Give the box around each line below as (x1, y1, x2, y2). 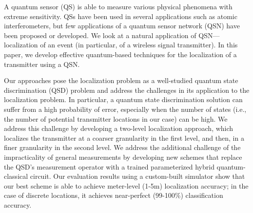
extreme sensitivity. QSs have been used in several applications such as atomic (4, 11, 237, 21)
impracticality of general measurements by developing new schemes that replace (4, 151, 242, 162)
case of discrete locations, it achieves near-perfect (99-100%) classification (4, 190, 223, 200)
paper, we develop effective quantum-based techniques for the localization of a (4, 49, 237, 59)
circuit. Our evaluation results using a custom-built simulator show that (30, 171, 245, 181)
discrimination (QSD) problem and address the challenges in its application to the (4, 85, 250, 95)
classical (4, 171, 28, 181)
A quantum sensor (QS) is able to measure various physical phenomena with (4, 1, 233, 11)
